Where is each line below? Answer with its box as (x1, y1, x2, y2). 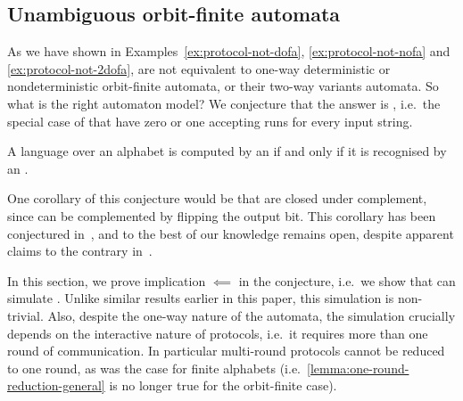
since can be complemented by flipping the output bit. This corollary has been (7, 206, 436, 225)
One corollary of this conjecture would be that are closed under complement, (7, 189, 427, 208)
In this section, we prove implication (7, 271, 206, 290)
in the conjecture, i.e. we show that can (238, 271, 456, 290)
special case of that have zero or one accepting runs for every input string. (7, 111, 413, 130)
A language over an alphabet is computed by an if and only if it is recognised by (7, 142, 447, 160)
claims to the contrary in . (7, 241, 153, 260)
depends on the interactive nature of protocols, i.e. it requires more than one (7, 323, 428, 342)
